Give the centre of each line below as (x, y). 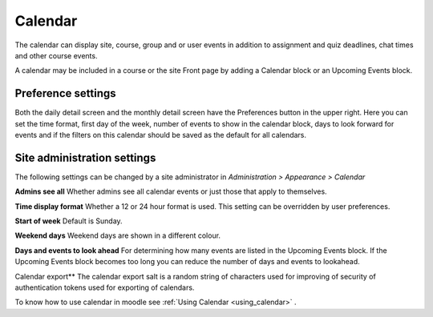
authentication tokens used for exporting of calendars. (105, 287)
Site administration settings (85, 157)
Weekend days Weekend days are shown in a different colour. (117, 235)
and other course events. (56, 55)
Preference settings (65, 93)
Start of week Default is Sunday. (69, 221)
